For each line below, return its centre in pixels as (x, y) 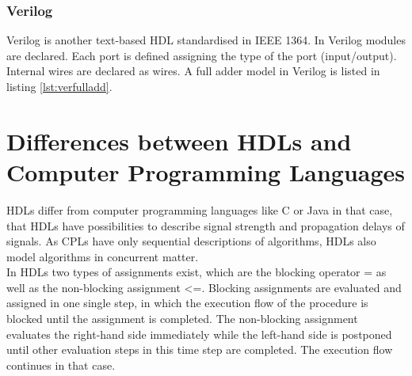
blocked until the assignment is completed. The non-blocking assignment (182, 319)
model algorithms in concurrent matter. (103, 256)
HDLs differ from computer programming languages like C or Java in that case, (200, 209)
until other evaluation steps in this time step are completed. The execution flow (200, 349)
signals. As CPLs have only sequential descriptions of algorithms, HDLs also (191, 241)
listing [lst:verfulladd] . (59, 86)
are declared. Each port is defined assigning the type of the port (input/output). (202, 55)
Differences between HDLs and (179, 141)
